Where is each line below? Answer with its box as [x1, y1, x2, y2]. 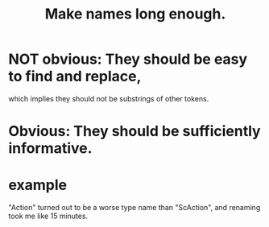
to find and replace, [8, 68, 142, 85]
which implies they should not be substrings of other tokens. [8, 93, 209, 103]
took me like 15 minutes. [8, 211, 89, 221]
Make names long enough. [44, 5, 226, 23]
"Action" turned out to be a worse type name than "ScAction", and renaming [8, 203, 261, 213]
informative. [8, 139, 93, 158]
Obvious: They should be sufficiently [8, 122, 261, 141]
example [8, 176, 68, 194]
